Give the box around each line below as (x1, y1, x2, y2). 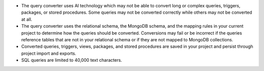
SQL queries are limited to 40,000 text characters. (21, 57, 122, 63)
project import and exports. (21, 50, 77, 56)
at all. (21, 16, 33, 22)
